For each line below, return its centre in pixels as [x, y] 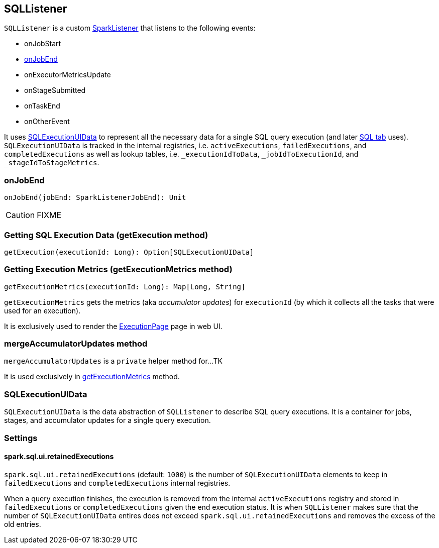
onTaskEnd [42, 106]
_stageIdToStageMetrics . [52, 163]
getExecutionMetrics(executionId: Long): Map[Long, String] [125, 287]
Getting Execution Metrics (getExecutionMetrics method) [118, 269]
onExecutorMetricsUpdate [68, 75]
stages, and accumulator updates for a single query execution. [107, 420]
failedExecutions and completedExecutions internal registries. [117, 483]
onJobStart [43, 44]
